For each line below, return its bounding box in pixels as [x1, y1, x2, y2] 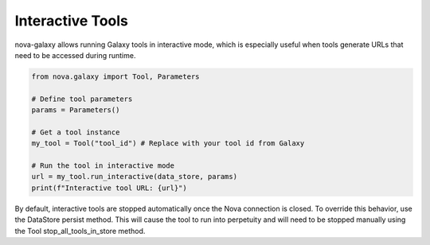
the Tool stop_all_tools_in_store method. [14, 226, 146, 235]
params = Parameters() [31, 106, 120, 115]
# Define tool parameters [31, 94, 133, 103]
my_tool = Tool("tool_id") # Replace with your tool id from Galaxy [31, 139, 305, 148]
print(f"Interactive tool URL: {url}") [31, 183, 187, 192]
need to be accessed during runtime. [14, 50, 136, 60]
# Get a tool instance [31, 127, 120, 137]
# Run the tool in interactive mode [31, 161, 175, 170]
